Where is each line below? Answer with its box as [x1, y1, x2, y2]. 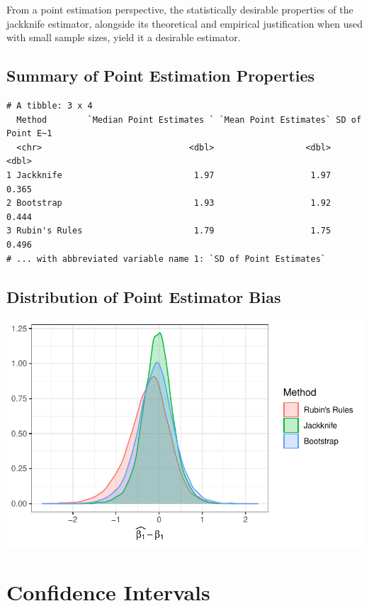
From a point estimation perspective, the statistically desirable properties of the [6, 2, 353, 16]
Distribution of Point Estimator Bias [6, 285, 281, 307]
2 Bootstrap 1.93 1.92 [6, 198, 331, 209]
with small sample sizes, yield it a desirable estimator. [6, 30, 241, 45]
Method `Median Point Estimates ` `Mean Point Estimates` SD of [16, 114, 362, 125]
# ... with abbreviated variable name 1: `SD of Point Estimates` [6, 253, 327, 264]
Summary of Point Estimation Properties [6, 65, 315, 87]
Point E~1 [6, 128, 52, 139]
